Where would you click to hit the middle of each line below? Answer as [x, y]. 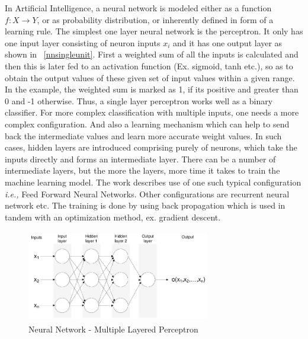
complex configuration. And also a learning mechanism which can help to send [147, 124]
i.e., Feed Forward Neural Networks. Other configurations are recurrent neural [147, 194]
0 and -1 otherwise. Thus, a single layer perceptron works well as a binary [139, 100]
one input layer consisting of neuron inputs [83, 42]
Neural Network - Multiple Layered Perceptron [113, 329]
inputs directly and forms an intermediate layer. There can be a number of [140, 159]
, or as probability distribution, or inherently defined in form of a [155, 19]
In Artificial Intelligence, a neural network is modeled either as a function [138, 8]
